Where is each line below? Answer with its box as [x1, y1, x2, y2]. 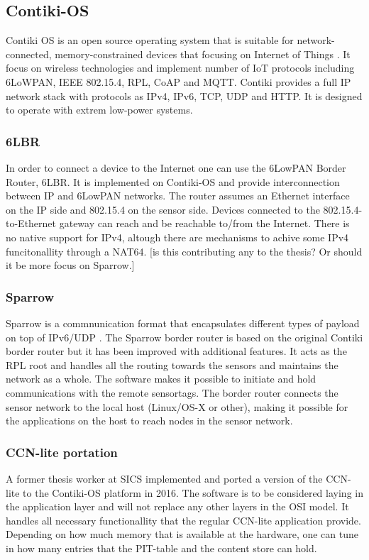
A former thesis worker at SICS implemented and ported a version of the [6, 471, 323, 485]
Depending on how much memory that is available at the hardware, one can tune [6, 527, 358, 542]
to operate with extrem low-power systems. [6, 102, 193, 117]
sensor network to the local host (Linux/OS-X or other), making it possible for [6, 399, 348, 414]
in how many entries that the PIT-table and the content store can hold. [6, 540, 317, 555]
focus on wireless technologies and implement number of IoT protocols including [6, 60, 355, 75]
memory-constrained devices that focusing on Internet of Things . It [55, 46, 351, 61]
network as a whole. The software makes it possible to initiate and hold [6, 371, 316, 386]
